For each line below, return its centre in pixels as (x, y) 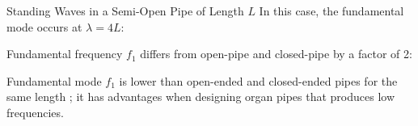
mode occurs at (44, 26)
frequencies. (35, 112)
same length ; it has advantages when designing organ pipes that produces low (201, 97)
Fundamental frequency (65, 54)
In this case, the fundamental (331, 10)
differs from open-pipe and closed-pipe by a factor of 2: (276, 54)
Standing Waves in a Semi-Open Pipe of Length (125, 10)
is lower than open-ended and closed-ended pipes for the (258, 80)
